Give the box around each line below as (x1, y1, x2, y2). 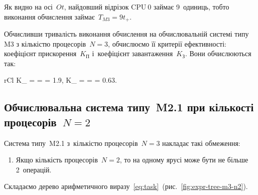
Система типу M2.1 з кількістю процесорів (4, 137, 138, 148)
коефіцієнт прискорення (4, 48, 77, 59)
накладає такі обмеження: (162, 137, 240, 148)
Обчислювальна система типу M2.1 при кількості (4, 99, 254, 115)
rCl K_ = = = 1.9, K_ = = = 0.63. (4, 75, 117, 85)
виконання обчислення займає (4, 11, 95, 22)
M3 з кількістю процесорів (4, 38, 86, 49)
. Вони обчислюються (185, 48, 251, 59)
